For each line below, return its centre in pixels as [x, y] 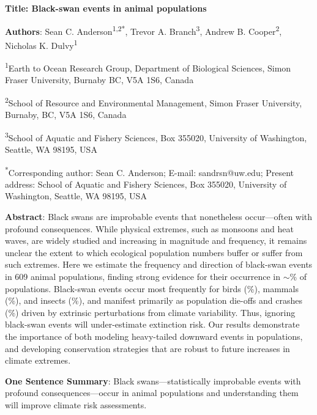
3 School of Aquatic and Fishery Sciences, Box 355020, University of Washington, [156, 136]
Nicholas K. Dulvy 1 [41, 44]
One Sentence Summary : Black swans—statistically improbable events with [153, 380]
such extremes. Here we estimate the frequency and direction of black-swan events [159, 264]
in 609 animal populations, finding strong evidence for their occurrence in [143, 277]
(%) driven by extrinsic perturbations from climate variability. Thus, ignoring [150, 312]
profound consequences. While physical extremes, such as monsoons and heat [150, 228]
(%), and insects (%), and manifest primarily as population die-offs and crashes [154, 300]
